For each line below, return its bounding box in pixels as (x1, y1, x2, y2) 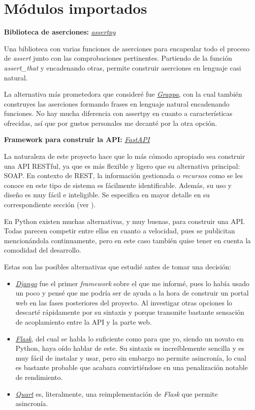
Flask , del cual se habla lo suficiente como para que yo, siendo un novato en (15, 333, 244, 343)
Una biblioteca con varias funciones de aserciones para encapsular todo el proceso (4, 43, 250, 53)
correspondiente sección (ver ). (4, 199, 96, 210)
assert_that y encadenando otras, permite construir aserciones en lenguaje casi (4, 62, 241, 73)
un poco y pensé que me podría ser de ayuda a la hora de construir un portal (15, 288, 249, 298)
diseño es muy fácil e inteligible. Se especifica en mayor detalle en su (4, 189, 210, 200)
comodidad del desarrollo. (4, 245, 81, 255)
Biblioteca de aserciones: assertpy (4, 27, 116, 37)
